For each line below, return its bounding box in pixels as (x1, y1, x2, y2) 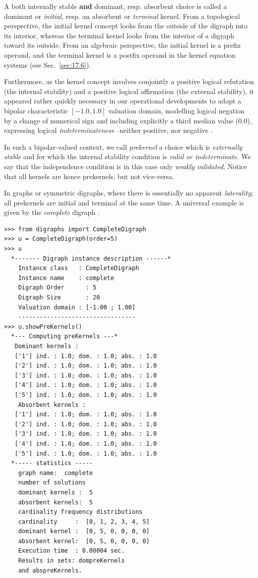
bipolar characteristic (4, 105, 68, 115)
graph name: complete (18, 469, 93, 477)
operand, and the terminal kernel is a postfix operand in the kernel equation (4, 49, 236, 60)
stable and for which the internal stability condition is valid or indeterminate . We (4, 151, 251, 162)
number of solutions (18, 479, 86, 486)
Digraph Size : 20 (18, 294, 100, 301)
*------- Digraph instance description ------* (11, 255, 171, 262)
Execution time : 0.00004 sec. (18, 547, 125, 555)
